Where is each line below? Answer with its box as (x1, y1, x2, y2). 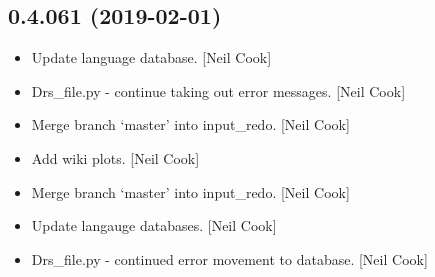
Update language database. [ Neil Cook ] (31, 47, 272, 68)
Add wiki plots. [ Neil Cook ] (31, 147, 200, 168)
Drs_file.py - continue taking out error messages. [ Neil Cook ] (31, 80, 406, 101)
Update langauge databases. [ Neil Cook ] (31, 215, 277, 236)
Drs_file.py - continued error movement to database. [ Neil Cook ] (31, 248, 428, 269)
